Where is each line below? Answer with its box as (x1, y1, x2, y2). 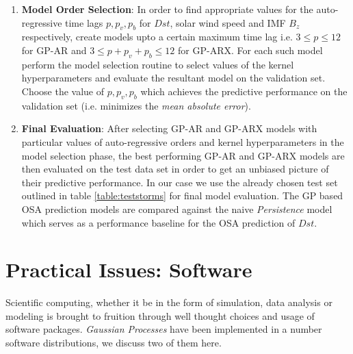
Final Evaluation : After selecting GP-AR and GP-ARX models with (21, 121, 317, 136)
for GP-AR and (21, 42, 87, 57)
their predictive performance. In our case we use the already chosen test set (21, 175, 338, 189)
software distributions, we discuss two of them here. (5, 336, 222, 350)
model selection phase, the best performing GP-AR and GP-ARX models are (21, 148, 345, 162)
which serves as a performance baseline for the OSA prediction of (21, 215, 296, 229)
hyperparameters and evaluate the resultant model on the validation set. (21, 71, 326, 85)
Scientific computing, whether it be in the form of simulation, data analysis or (5, 295, 332, 309)
